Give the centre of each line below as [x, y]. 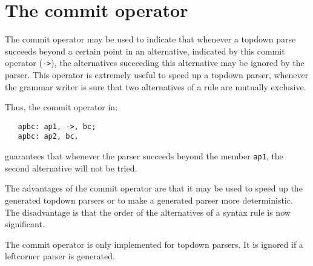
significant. [25, 224]
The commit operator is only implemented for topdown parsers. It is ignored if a [154, 244]
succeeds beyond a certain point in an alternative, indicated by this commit [145, 51]
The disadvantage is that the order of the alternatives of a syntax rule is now [148, 212]
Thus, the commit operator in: [61, 107]
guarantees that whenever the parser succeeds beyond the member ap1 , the [144, 156]
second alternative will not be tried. [71, 168]
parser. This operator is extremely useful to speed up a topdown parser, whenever [157, 74]
